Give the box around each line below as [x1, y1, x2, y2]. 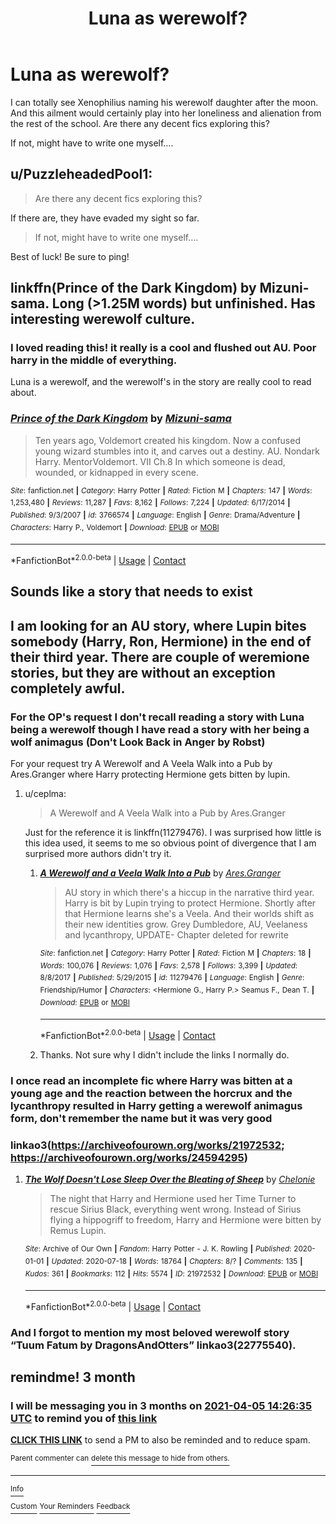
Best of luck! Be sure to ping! [10, 250, 130, 262]
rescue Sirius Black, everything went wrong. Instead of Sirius [49, 1203, 302, 1216]
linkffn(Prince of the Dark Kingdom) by [10, 280, 257, 297]
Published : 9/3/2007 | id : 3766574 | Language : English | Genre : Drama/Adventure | [10, 510, 301, 521]
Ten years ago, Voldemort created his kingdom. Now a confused [34, 434, 301, 446]
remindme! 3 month [10, 1369, 136, 1386]
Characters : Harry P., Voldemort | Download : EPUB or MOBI [10, 522, 220, 532]
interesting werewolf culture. [10, 311, 196, 328]
